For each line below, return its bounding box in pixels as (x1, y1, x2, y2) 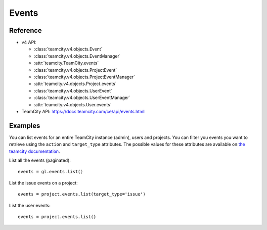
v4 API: (21, 40, 37, 46)
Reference (9, 26, 42, 35)
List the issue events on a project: (9, 180, 78, 185)
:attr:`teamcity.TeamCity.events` (34, 60, 99, 66)
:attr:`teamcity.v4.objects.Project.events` (34, 81, 117, 87)
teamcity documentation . (9, 148, 60, 154)
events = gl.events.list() (18, 169, 84, 175)
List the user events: (9, 202, 50, 208)
